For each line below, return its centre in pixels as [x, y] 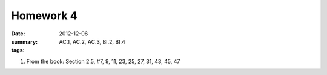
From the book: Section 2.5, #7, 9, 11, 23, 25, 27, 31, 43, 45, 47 [103, 61]
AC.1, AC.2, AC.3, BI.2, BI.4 [92, 41]
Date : [18, 34]
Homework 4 [45, 16]
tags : [18, 50]
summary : [25, 41]
